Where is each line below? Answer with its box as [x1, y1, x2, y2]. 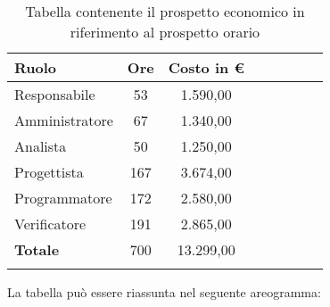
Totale [14, 239, 60, 260]
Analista [14, 136, 67, 156]
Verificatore [14, 213, 87, 234]
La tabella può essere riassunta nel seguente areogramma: [7, 283, 321, 301]
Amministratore [14, 110, 113, 130]
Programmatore [14, 187, 112, 208]
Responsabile [14, 84, 95, 104]
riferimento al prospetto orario [70, 21, 260, 42]
